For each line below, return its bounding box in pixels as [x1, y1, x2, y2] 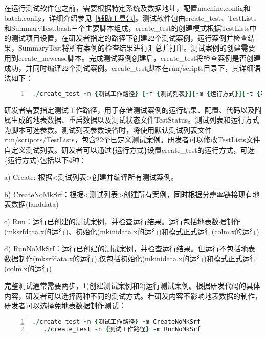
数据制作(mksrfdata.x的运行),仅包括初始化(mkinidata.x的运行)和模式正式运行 [4, 253, 257, 263]
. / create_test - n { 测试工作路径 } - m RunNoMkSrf [43, 325, 201, 333]
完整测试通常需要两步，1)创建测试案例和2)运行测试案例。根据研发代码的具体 [4, 280, 260, 291]
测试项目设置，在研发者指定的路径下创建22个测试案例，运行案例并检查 [11, 32, 248, 43]
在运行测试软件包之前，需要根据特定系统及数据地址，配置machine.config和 [4, 3, 251, 13]
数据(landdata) [11, 199, 59, 209]
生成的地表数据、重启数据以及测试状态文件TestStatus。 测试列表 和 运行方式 [11, 114, 260, 125]
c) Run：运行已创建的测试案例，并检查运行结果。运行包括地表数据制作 [4, 215, 240, 226]
